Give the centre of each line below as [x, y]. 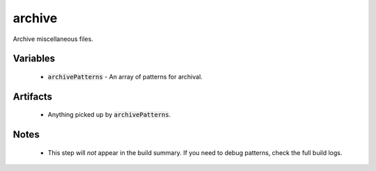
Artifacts [32, 96]
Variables [34, 59]
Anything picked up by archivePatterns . [109, 115]
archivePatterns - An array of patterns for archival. [125, 76]
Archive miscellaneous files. [53, 39]
